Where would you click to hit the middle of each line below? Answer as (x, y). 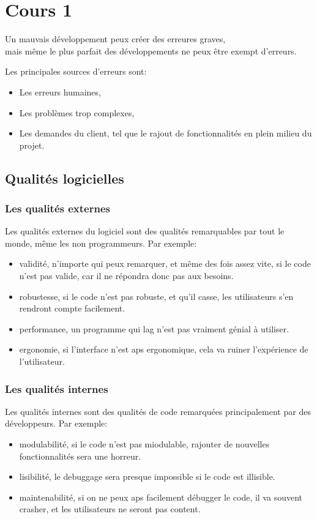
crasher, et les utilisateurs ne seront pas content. (110, 509)
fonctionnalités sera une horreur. (80, 456)
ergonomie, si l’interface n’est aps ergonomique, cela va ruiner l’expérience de (164, 349)
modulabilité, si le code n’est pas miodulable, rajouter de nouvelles (144, 444)
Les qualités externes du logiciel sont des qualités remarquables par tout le (145, 231)
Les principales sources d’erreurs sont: (76, 71)
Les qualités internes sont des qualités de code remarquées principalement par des (158, 411)
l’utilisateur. (42, 361)
